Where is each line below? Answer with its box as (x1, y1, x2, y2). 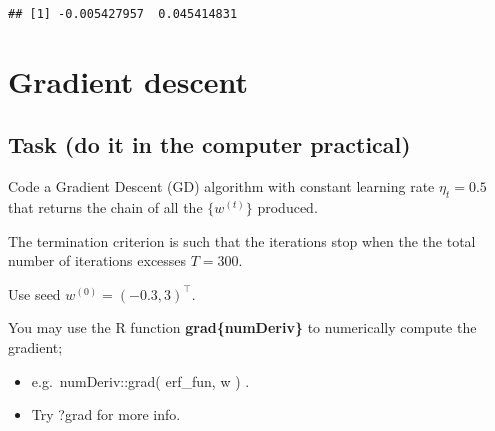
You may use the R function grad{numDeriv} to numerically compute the (8, 317, 477, 338)
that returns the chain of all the (8, 197, 203, 218)
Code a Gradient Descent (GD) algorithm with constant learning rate (8, 176, 435, 197)
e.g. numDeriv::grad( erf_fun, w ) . (31, 370, 250, 391)
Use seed (8, 283, 61, 304)
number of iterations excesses (8, 250, 187, 271)
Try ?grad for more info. (31, 404, 181, 425)
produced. (257, 197, 318, 218)
